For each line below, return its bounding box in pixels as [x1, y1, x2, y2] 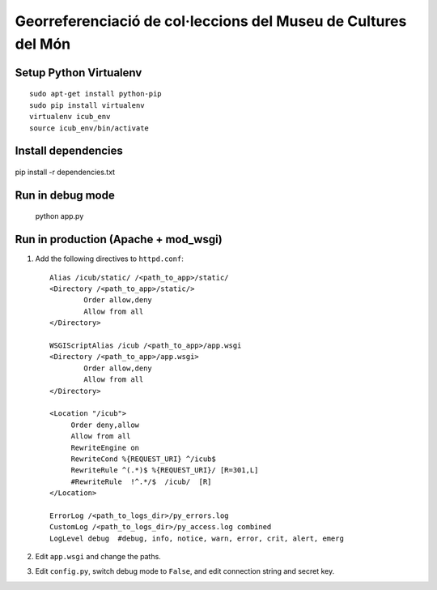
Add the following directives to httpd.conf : [35, 254, 184, 263]
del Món [15, 35, 71, 53]
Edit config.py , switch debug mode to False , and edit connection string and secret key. [35, 566, 335, 576]
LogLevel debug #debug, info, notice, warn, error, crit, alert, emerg [49, 533, 344, 543]
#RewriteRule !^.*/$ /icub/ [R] [70, 477, 212, 486]
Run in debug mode [15, 188, 115, 202]
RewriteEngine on [70, 442, 140, 452]
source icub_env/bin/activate [29, 123, 150, 133]
